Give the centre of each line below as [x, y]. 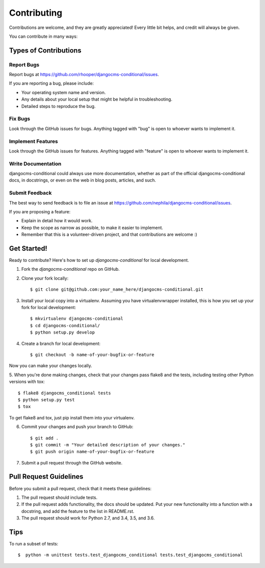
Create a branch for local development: [61, 343]
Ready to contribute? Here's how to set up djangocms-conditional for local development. [99, 260]
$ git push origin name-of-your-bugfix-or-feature [92, 452]
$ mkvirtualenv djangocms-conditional [77, 319]
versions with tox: [27, 382]
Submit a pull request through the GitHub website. [72, 463]
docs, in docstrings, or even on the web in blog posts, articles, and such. [83, 180]
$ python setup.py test [46, 400]
